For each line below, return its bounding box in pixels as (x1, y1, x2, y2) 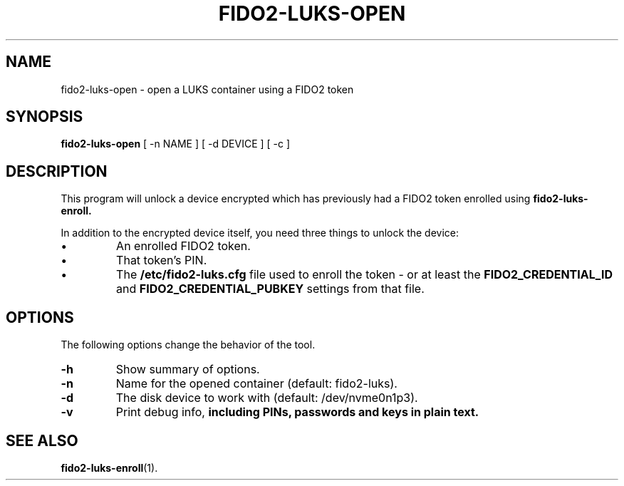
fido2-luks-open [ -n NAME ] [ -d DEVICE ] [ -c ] (61, 138, 291, 150)
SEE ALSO (6, 431, 78, 450)
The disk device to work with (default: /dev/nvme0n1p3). (115, 391, 418, 405)
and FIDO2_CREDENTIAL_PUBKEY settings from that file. (116, 281, 425, 296)
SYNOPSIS (6, 108, 83, 126)
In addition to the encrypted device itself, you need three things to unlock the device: (61, 227, 459, 239)
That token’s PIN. (116, 253, 207, 268)
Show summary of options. (115, 362, 260, 377)
